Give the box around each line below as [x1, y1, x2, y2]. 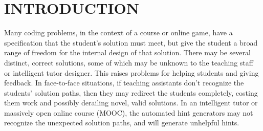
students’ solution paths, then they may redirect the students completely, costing [4, 87, 258, 98]
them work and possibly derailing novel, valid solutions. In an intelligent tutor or [4, 97, 258, 108]
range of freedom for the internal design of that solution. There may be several [4, 47, 251, 58]
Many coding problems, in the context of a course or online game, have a [4, 27, 233, 38]
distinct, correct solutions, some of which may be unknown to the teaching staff [4, 57, 253, 68]
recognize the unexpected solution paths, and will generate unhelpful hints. [4, 117, 239, 128]
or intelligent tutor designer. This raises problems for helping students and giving [4, 67, 259, 78]
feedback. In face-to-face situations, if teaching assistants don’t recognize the [4, 77, 244, 88]
